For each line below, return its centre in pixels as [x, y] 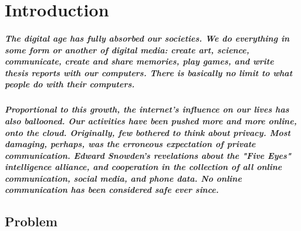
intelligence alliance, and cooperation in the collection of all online [143, 167]
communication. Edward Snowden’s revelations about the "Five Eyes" [148, 155]
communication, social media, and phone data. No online [123, 178]
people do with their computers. [70, 84]
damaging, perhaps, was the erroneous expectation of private [130, 144]
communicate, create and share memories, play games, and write [139, 61]
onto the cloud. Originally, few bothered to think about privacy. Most [148, 132]
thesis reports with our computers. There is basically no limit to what [149, 72]
